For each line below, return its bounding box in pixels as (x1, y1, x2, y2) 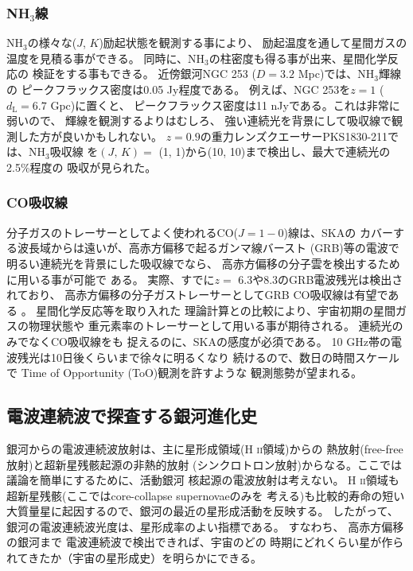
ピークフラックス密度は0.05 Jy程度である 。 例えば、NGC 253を (21, 81, 351, 97)
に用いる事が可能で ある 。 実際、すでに (6, 270, 215, 287)
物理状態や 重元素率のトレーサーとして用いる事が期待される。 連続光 (28, 317, 392, 334)
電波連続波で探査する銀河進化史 (6, 403, 257, 428)
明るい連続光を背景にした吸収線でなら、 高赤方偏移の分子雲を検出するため (6, 254, 400, 271)
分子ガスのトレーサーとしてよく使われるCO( (6, 223, 239, 240)
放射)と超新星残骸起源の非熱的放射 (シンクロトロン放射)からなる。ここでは (6, 456, 402, 472)
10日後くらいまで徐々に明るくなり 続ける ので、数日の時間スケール (50, 348, 400, 365)
